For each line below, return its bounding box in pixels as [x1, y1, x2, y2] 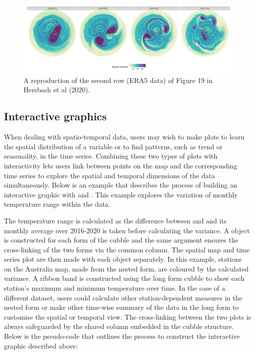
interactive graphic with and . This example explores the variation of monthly [4, 189, 238, 199]
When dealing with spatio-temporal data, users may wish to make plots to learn [4, 132, 245, 142]
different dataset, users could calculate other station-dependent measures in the [4, 292, 242, 302]
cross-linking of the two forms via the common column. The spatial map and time [4, 244, 250, 254]
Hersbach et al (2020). [24, 84, 90, 95]
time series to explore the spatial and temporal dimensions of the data [4, 170, 215, 180]
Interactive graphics [4, 109, 107, 124]
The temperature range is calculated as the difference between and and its [4, 215, 227, 225]
